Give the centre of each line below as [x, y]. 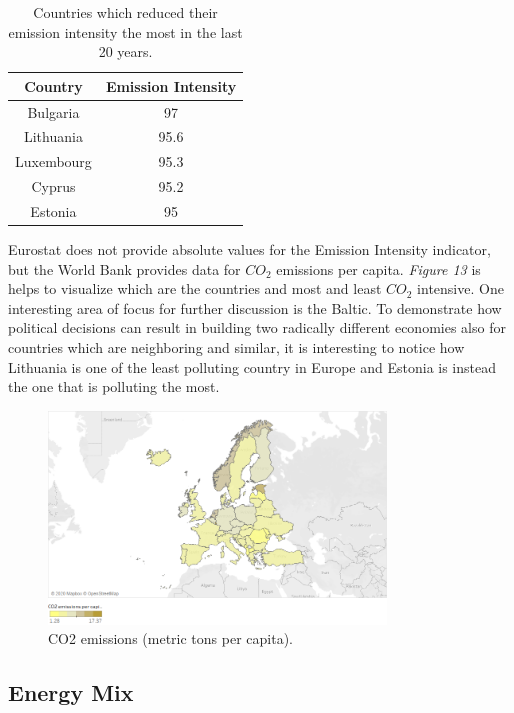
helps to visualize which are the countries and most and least [195, 288]
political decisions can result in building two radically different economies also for [257, 327]
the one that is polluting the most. [114, 386]
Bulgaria [53, 111]
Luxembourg [53, 161]
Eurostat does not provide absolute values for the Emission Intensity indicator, [249, 249]
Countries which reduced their [125, 12]
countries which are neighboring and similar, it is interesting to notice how [236, 347]
